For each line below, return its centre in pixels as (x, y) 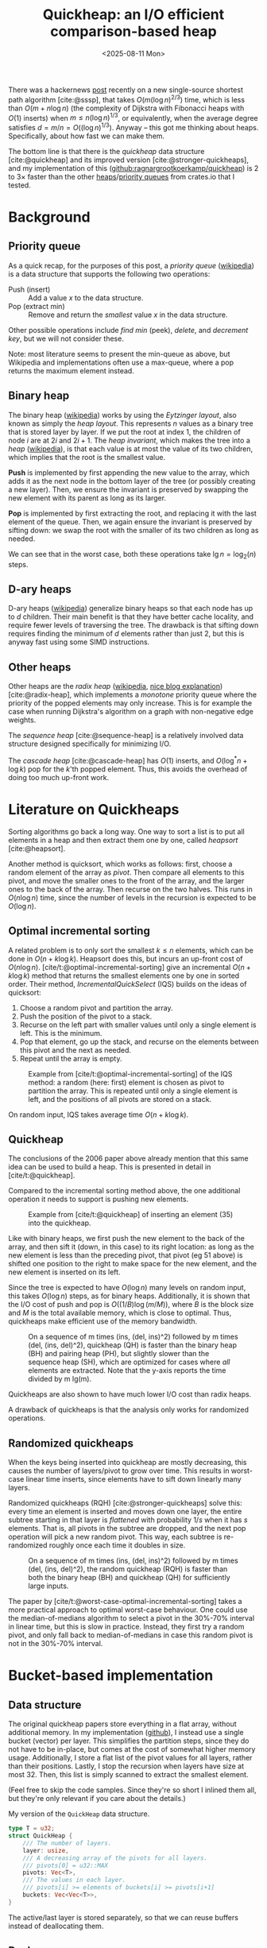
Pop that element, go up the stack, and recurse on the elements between (139, 1042)
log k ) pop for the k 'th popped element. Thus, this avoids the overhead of (128, 769)
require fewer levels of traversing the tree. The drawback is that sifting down (133, 625)
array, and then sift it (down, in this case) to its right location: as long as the (131, 1247)
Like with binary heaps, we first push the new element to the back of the (126, 1239)
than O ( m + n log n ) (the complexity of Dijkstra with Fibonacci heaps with (126, 108)
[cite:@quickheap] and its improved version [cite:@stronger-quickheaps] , (128, 160)
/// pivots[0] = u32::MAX (66, 1865)
